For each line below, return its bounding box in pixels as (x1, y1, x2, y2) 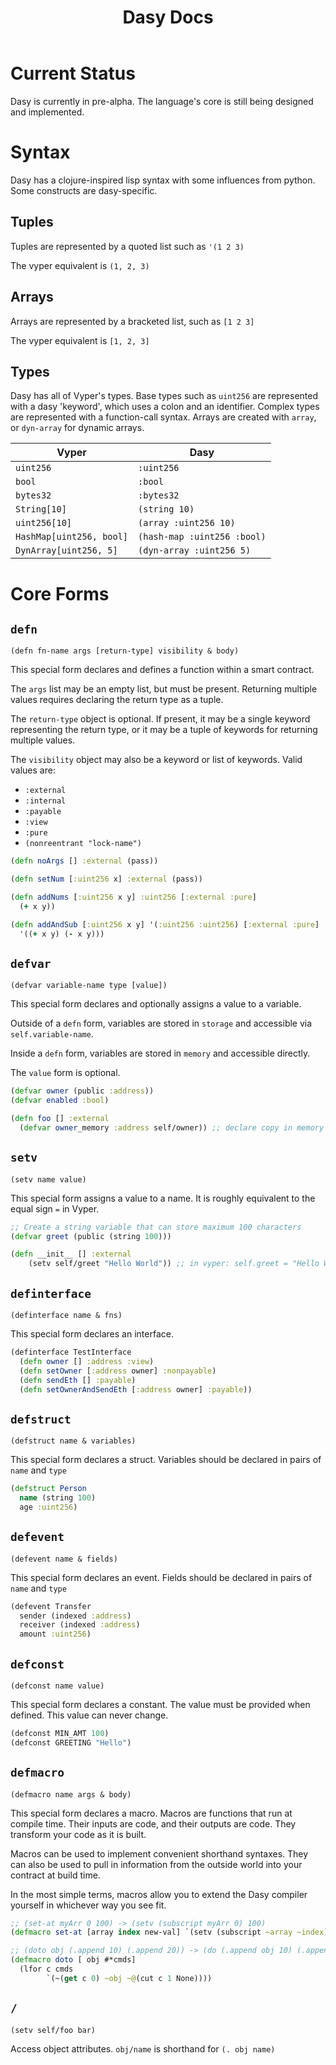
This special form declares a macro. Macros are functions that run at (10, 1807, 293, 1819)
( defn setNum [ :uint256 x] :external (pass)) (10, 874, 203, 885)
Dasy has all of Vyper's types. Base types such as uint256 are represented (10, 390, 319, 402)
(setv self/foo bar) (10, 2025, 97, 2035)
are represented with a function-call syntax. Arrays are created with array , (10, 411, 317, 423)
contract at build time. (10, 1869, 101, 1881)
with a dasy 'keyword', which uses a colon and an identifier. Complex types (10, 401, 320, 413)
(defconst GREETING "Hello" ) (10, 1737, 132, 1748)
